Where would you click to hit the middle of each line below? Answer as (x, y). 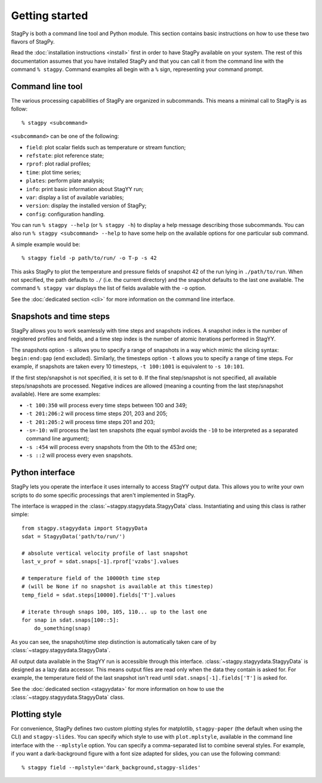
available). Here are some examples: (56, 394)
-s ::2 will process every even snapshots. (79, 455)
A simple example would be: (46, 244)
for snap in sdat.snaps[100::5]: (70, 620)
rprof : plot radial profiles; (58, 164)
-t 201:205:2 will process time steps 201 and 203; (90, 422)
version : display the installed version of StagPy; (86, 205)
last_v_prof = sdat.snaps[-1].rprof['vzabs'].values (100, 562)
